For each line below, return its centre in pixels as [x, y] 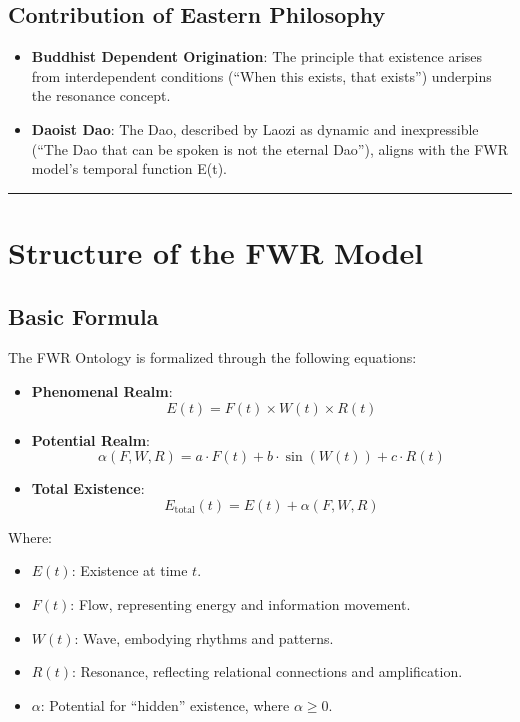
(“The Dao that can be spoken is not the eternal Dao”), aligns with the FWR [270, 148]
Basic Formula [83, 315]
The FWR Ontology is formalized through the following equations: [212, 357]
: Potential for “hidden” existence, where [165, 704]
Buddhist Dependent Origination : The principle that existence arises [257, 56]
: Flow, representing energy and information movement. [240, 603]
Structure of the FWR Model [216, 251]
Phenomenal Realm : [102, 390]
